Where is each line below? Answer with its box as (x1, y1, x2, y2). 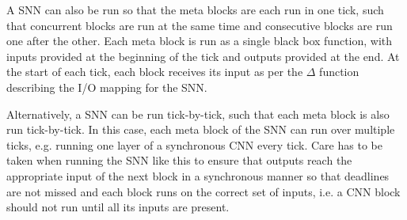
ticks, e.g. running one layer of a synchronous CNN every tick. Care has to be (6, 136, 382, 153)
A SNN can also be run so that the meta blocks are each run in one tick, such (6, 2, 384, 17)
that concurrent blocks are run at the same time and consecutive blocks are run (6, 17, 393, 33)
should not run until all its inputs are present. (6, 199, 230, 215)
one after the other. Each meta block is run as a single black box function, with (6, 32, 393, 49)
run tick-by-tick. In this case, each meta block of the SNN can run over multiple (6, 121, 395, 138)
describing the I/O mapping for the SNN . (6, 78, 207, 95)
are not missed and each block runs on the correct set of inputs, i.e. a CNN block (6, 183, 401, 199)
